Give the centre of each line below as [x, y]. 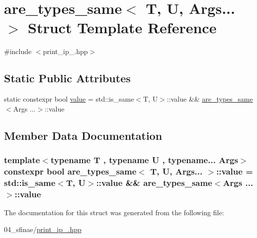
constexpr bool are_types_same [70, 171]
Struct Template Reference [122, 28]
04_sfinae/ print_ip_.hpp [43, 229]
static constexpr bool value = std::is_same [69, 99]
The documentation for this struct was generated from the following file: [114, 212]
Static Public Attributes [67, 78]
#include [18, 51]
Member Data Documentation [83, 135]
